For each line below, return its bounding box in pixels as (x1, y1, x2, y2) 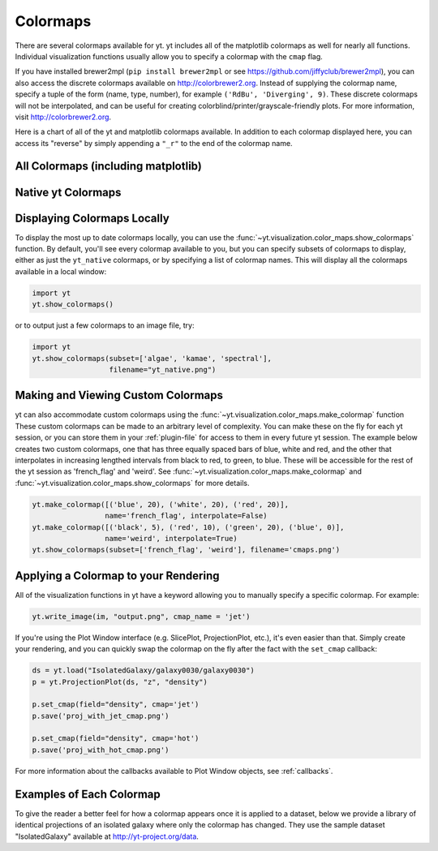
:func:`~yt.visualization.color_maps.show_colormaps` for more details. (15, 478, 250, 488)
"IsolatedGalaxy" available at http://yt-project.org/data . (15, 832, 199, 841)
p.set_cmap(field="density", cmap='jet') (32, 700, 200, 709)
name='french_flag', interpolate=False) (104, 511, 268, 521)
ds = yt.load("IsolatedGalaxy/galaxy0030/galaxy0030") (32, 666, 255, 675)
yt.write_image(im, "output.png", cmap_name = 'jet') (32, 612, 251, 621)
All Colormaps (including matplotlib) (15, 159, 202, 174)
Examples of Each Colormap (15, 787, 161, 801)
